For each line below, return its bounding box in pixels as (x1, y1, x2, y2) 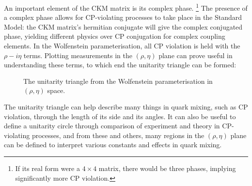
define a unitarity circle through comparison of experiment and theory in (4, 121, 220, 131)
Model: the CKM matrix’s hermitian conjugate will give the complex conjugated (4, 21, 243, 31)
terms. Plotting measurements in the (23, 50, 132, 60)
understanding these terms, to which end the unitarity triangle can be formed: (4, 60, 236, 70)
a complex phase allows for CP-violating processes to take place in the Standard (4, 12, 242, 22)
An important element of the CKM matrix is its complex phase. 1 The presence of (4, 1, 248, 13)
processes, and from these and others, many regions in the (31, 130, 205, 140)
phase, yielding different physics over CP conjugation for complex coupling (4, 31, 225, 41)
